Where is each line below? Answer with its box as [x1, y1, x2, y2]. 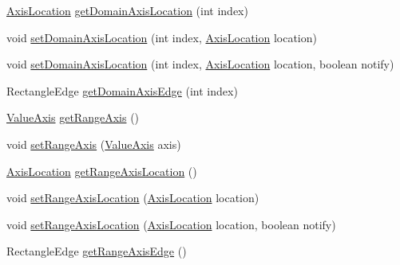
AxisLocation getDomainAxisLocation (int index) [6, 2, 248, 18]
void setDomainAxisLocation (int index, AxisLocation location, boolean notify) [6, 56, 394, 72]
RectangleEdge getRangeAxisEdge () [6, 243, 187, 259]
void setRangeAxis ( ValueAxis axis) [6, 135, 181, 152]
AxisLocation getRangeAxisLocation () [6, 162, 197, 179]
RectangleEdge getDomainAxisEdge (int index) [6, 82, 238, 99]
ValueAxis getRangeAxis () [6, 109, 140, 126]
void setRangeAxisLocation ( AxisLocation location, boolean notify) [6, 216, 336, 232]
